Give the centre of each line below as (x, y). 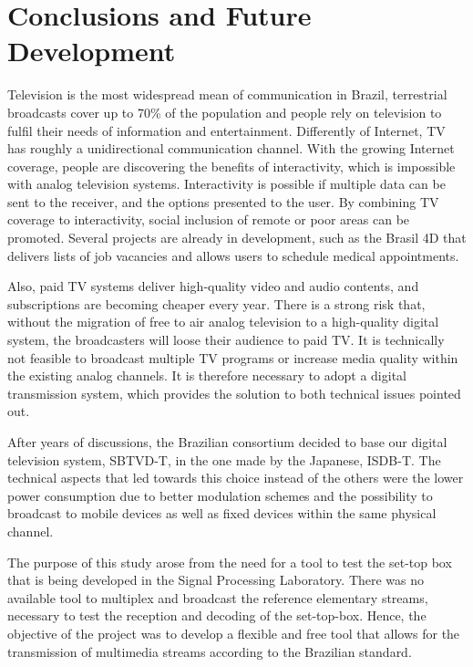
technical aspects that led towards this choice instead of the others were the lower (236, 478)
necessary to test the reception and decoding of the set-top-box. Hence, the (217, 615)
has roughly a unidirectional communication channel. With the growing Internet (231, 148)
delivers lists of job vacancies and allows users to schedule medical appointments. (233, 255)
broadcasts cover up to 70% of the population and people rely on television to (225, 112)
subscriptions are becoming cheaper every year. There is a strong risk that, (216, 303)
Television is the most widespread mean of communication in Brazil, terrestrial (227, 94)
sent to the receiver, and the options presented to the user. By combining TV (223, 201)
